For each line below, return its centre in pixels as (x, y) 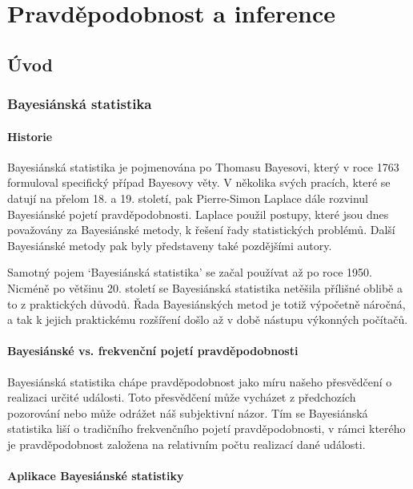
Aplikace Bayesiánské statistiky (96, 476)
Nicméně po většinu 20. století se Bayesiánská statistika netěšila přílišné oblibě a (205, 287)
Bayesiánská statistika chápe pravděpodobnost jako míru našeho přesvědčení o (200, 381)
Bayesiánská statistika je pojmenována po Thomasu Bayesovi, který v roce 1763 (203, 166)
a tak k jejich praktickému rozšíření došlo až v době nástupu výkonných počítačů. (208, 319)
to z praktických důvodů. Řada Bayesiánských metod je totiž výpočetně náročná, (206, 303)
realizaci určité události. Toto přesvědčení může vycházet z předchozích (182, 397)
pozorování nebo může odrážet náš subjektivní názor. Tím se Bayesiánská (188, 412)
